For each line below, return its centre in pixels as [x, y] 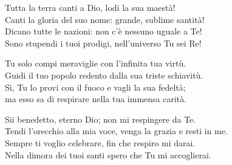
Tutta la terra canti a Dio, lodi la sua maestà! [90, 7]
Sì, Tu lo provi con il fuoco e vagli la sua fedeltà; [95, 87]
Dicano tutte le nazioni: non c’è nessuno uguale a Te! [104, 31]
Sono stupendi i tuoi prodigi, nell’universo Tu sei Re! [103, 43]
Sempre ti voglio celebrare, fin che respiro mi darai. [100, 142]
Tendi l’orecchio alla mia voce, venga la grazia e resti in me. [116, 131]
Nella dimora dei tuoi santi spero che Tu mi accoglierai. [108, 154]
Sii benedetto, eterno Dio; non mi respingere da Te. [101, 119]
